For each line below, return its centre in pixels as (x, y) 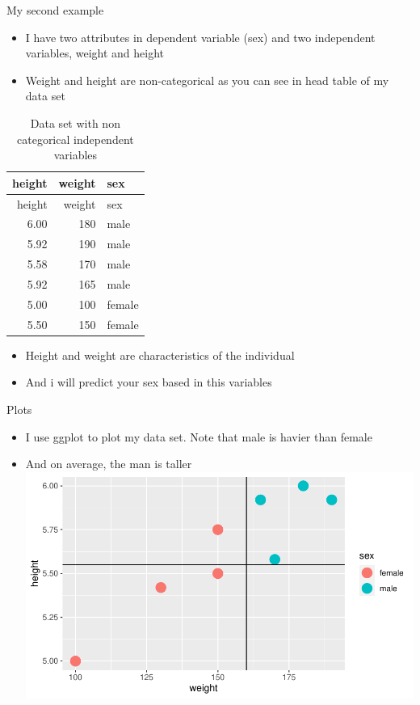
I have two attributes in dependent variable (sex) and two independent (200, 37)
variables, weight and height (95, 53)
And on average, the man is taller (109, 464)
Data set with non (75, 122)
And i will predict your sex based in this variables (149, 382)
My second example (55, 10)
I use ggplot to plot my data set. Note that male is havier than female (199, 436)
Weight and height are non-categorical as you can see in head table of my (207, 80)
